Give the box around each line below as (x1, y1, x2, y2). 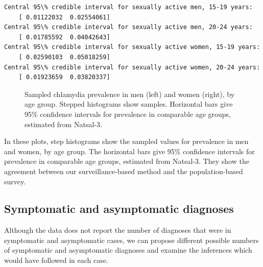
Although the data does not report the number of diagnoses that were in (4, 225, 231, 235)
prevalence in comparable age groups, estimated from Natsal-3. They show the (4, 156, 249, 166)
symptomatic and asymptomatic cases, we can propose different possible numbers (4, 234, 259, 245)
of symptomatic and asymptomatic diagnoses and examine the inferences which (4, 245, 252, 255)
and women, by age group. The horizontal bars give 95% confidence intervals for (4, 145, 255, 156)
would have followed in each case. (4, 255, 108, 265)
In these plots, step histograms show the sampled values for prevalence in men (4, 136, 249, 147)
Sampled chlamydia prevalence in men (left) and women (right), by (25, 88, 235, 99)
